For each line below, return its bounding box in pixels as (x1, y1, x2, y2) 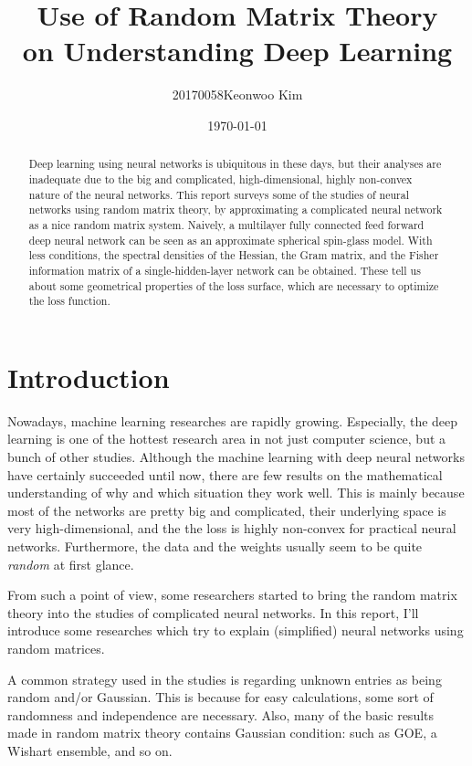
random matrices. (7, 638, 105, 657)
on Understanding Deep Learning (22, 32, 453, 69)
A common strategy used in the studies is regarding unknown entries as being (7, 669, 442, 688)
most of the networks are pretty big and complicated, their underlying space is (7, 500, 446, 519)
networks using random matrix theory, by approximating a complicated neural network (28, 202, 443, 217)
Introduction (7, 358, 170, 395)
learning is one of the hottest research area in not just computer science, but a (7, 429, 446, 448)
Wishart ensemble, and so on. (7, 740, 173, 760)
